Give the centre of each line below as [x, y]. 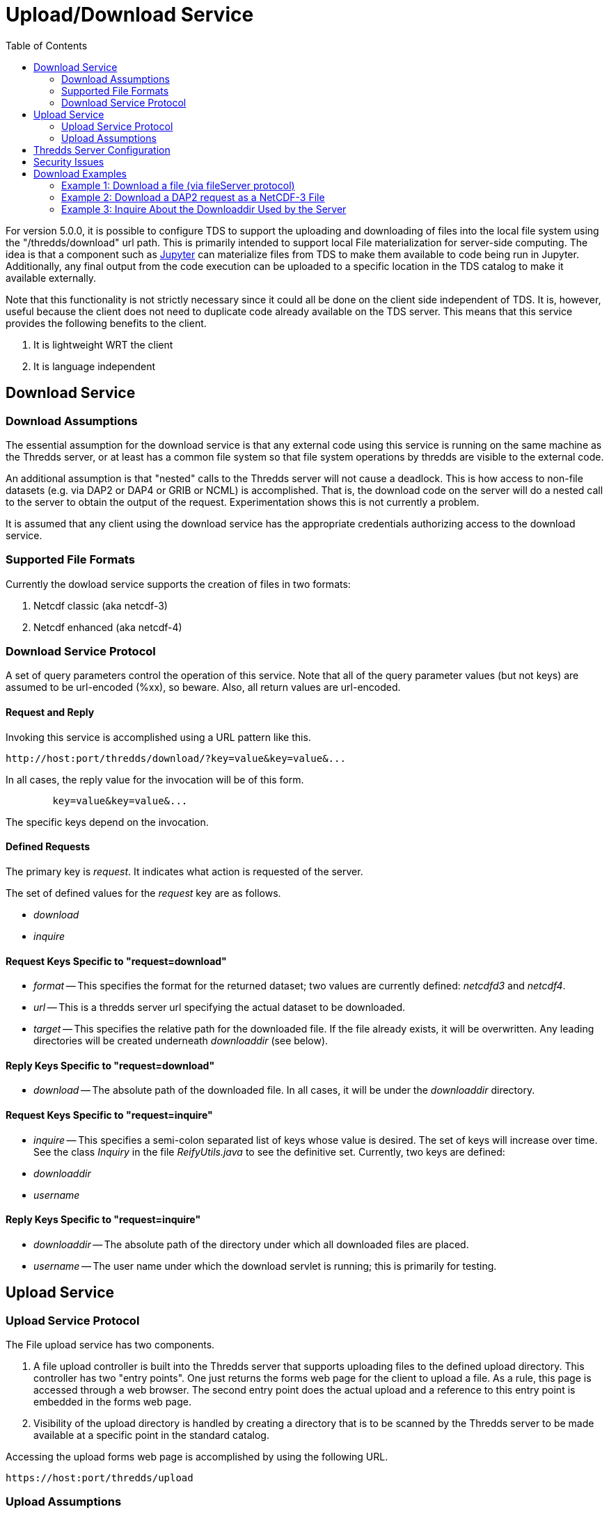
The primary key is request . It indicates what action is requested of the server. [184, 871]
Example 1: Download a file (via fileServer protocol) [178, 185]
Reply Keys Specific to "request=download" [110, 1065]
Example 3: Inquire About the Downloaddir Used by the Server [204, 209]
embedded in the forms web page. [113, 1402]
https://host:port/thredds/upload [100, 1478]
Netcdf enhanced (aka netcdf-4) [108, 627]
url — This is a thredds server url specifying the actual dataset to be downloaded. [220, 1007]
